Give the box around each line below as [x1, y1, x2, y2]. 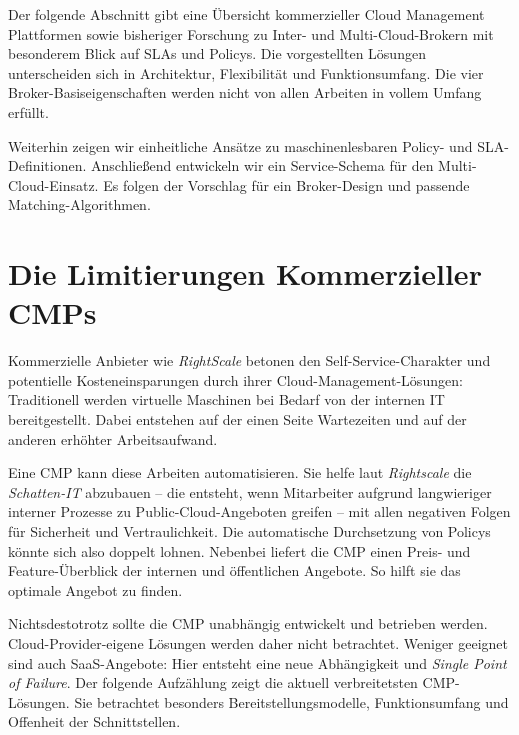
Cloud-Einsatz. [8, 174, 99, 195]
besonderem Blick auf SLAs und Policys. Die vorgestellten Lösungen [8, 43, 426, 64]
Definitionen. [8, 155, 87, 176]
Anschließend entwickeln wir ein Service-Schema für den [91, 155, 434, 176]
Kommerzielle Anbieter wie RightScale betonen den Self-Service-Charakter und [8, 350, 491, 371]
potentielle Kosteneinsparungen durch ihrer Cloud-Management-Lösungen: [8, 369, 463, 390]
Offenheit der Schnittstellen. [8, 711, 181, 732]
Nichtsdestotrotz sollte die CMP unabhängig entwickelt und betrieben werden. [8, 613, 488, 634]
